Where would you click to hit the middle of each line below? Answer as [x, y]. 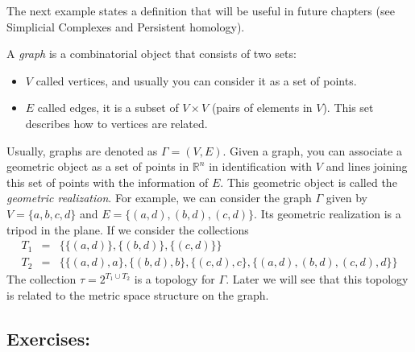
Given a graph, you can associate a [316, 150]
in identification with [261, 166]
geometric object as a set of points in [98, 166]
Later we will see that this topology [320, 279]
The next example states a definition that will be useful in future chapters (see [201, 10]
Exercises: [48, 338]
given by [347, 198]
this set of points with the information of [108, 182]
